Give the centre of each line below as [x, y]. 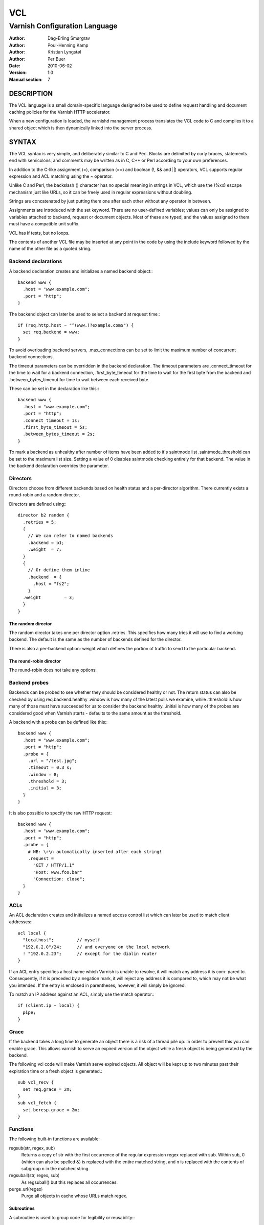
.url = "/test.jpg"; [52, 760]
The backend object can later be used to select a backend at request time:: [85, 314]
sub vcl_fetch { [37, 1103]
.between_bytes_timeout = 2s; [59, 434]
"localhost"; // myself [61, 940]
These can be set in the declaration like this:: [54, 389]
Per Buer [56, 59]
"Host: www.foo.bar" [58, 872]
